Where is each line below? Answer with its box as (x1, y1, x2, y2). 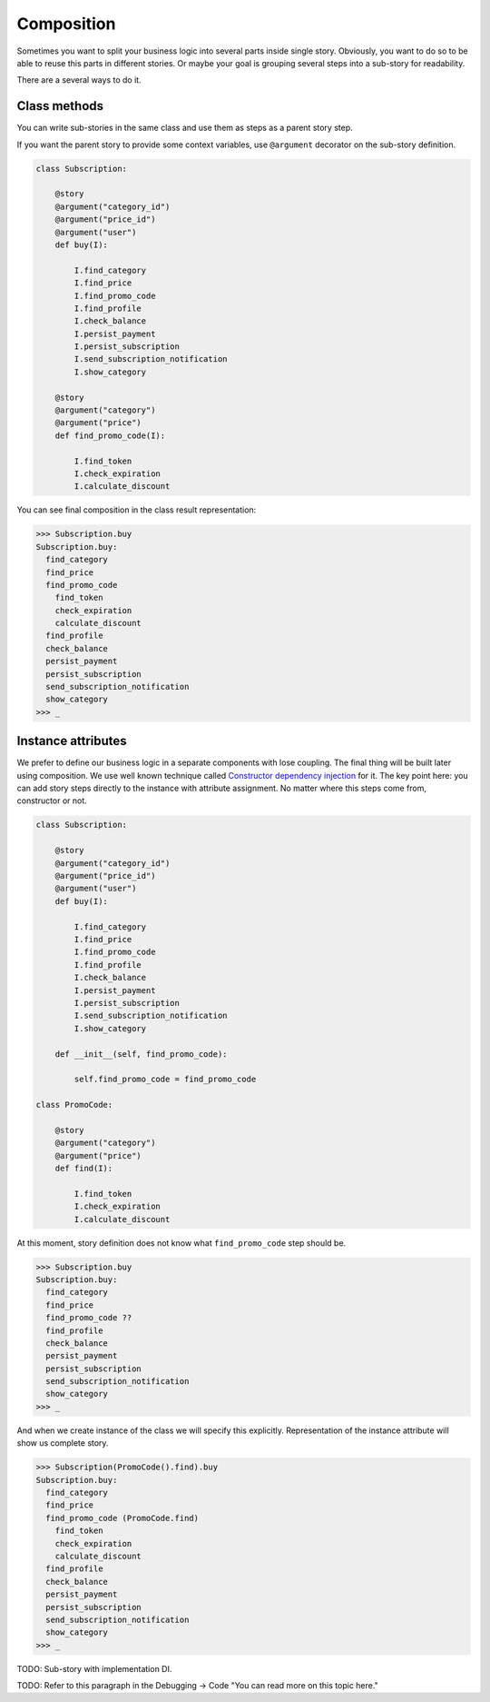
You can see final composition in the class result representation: (16, 504, 257, 515)
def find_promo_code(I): (54, 430, 166, 441)
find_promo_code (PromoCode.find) (45, 1513, 200, 1523)
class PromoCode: (35, 1100, 113, 1110)
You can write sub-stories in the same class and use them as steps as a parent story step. (16, 123, 353, 134)
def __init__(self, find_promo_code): (54, 1049, 228, 1059)
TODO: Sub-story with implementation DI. (16, 1663, 172, 1674)
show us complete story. (16, 1438, 109, 1448)
